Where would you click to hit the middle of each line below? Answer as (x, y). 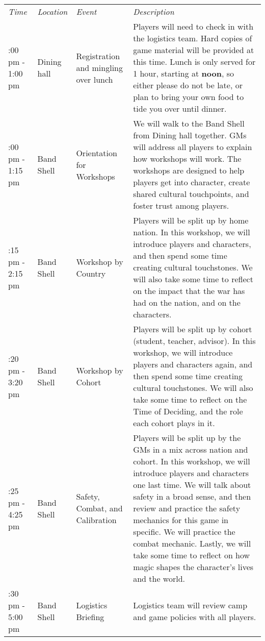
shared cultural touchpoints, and (191, 194)
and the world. (159, 578)
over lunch (95, 79)
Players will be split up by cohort (193, 329)
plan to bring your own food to (189, 97)
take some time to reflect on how (192, 555)
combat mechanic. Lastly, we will (192, 543)
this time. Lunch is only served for (194, 61)
